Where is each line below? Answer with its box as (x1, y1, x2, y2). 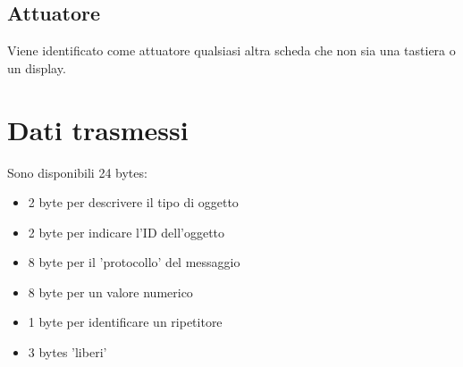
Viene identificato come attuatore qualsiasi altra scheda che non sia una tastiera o (7, 41, 456, 60)
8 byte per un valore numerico (28, 282, 193, 301)
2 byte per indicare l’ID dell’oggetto (28, 222, 225, 241)
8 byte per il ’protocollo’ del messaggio (28, 253, 240, 271)
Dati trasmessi (7, 111, 189, 147)
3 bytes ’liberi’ (28, 343, 107, 362)
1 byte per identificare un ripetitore (28, 313, 223, 331)
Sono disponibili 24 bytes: (7, 163, 147, 181)
